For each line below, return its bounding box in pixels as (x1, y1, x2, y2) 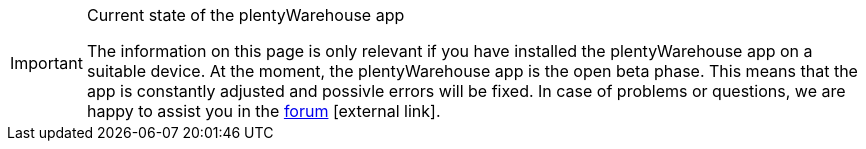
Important (10, 53, 83, 73)
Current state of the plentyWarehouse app (86, 5, 405, 25)
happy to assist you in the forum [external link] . (86, 101, 441, 121)
